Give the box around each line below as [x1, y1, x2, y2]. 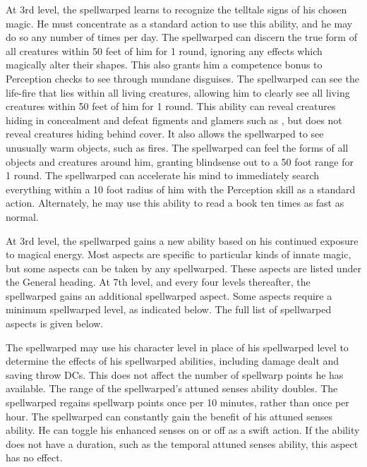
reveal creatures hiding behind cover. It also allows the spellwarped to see [6, 126, 324, 141]
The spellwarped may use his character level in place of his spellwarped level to [6, 339, 349, 354]
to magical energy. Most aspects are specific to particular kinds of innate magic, [6, 247, 351, 262]
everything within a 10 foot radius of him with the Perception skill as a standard [6, 181, 356, 196]
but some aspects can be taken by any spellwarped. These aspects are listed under [6, 260, 361, 275]
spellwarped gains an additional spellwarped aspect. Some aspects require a [6, 288, 332, 303]
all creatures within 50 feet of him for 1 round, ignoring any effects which [6, 43, 323, 58]
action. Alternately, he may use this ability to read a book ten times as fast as [6, 195, 344, 210]
